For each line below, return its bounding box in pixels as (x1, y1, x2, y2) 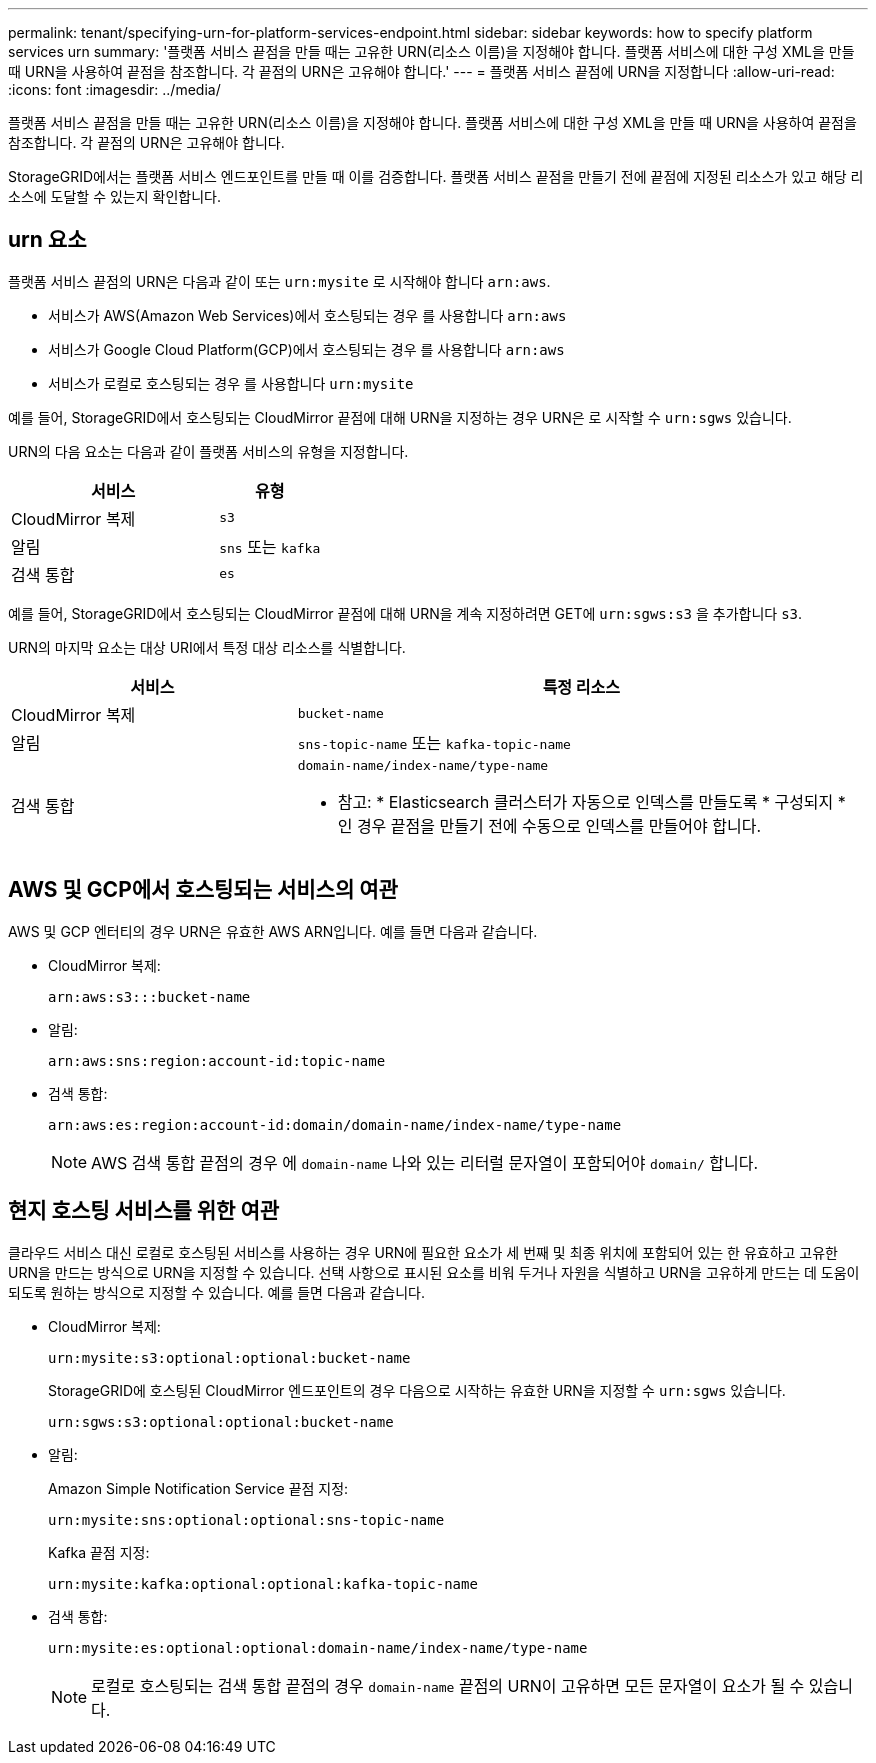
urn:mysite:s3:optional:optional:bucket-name (48, 1349, 411, 1366)
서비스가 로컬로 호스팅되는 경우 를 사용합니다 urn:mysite (48, 374, 414, 392)
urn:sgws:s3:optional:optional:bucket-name (48, 1413, 394, 1430)
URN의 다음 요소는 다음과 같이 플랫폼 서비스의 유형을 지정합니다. (8, 442, 409, 460)
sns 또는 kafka (219, 536, 321, 557)
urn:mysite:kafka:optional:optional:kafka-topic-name (48, 1575, 478, 1592)
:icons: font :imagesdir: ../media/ (8, 81, 221, 98)
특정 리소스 (542, 676, 621, 697)
